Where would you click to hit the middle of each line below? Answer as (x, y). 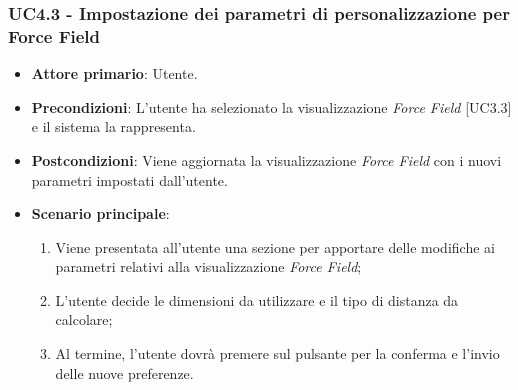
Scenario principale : (100, 213)
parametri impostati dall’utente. (129, 179)
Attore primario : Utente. (114, 73)
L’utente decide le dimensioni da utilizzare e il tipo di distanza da (257, 299)
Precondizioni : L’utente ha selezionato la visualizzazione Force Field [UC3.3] (271, 106)
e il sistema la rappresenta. (113, 126)
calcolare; (84, 319)
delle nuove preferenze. (124, 372)
